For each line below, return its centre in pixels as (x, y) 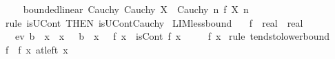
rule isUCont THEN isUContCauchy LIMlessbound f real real (154, 22)
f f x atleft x (37, 49)
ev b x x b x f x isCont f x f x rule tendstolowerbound (172, 36)
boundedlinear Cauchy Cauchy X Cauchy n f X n (136, 9)
